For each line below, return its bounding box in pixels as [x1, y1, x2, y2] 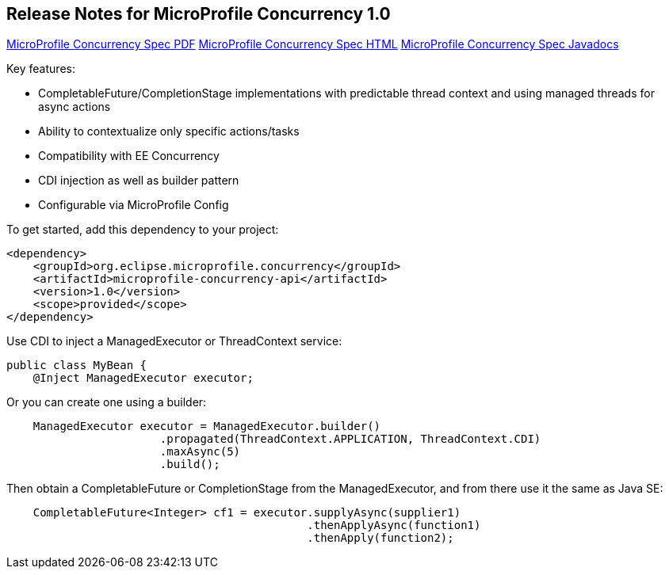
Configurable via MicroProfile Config [38, 198, 229, 212]
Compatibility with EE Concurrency [38, 149, 220, 163]
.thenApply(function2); [307, 531, 454, 545]
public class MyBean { [6, 359, 147, 372]
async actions [38, 100, 111, 114]
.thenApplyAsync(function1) [307, 519, 481, 532]
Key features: [6, 62, 75, 76]
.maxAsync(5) [159, 445, 241, 459]
